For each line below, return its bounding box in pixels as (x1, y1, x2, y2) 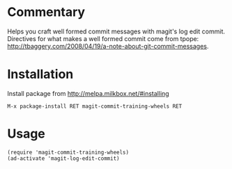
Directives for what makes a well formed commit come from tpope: (7, 34, 199, 42)
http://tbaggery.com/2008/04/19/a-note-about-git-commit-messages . (7, 42, 209, 50)
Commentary (7, 4, 86, 20)
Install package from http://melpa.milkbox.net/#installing (7, 89, 169, 97)
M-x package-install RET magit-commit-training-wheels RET (7, 102, 183, 110)
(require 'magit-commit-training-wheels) (7, 149, 130, 156)
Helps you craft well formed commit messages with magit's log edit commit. (7, 27, 225, 35)
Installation (7, 67, 74, 82)
